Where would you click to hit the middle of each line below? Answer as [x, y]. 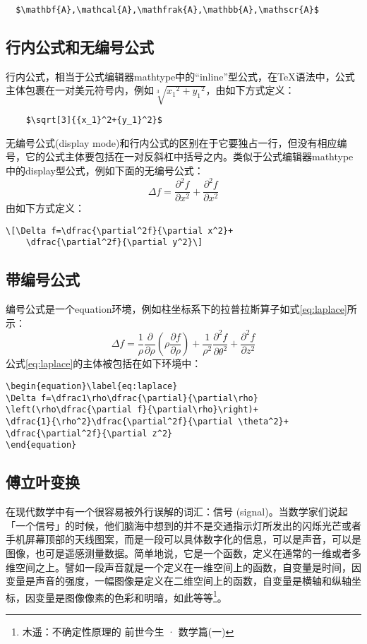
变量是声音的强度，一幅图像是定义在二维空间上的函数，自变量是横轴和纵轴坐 [183, 581]
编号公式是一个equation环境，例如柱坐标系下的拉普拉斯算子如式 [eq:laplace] [176, 309]
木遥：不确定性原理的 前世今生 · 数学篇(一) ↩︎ [128, 631]
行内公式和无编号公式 [80, 47]
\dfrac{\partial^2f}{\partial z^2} [89, 433]
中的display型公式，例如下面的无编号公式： [105, 171]
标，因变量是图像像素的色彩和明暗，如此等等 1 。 [116, 596]
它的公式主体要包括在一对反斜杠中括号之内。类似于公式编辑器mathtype [189, 156]
